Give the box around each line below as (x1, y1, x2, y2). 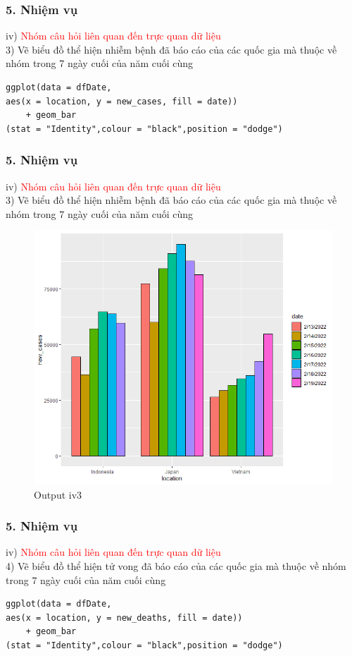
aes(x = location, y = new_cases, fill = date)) (6, 96, 238, 107)
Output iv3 (34, 487, 82, 502)
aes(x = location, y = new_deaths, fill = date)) (6, 612, 243, 623)
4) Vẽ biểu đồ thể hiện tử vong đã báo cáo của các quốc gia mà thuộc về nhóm (6, 558, 346, 573)
